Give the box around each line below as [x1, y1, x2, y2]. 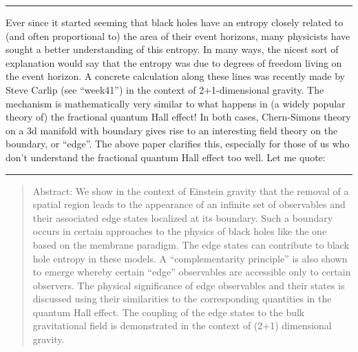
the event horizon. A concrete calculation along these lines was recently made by [6, 69, 346, 83]
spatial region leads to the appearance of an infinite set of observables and [32, 197, 346, 211]
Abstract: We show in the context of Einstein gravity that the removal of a [32, 183, 349, 198]
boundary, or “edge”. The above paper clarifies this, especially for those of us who [6, 136, 350, 151]
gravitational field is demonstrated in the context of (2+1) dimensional [32, 318, 332, 333]
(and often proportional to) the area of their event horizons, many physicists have [6, 28, 350, 43]
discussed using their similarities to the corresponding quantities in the [32, 291, 332, 306]
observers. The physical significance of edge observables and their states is [32, 278, 345, 292]
